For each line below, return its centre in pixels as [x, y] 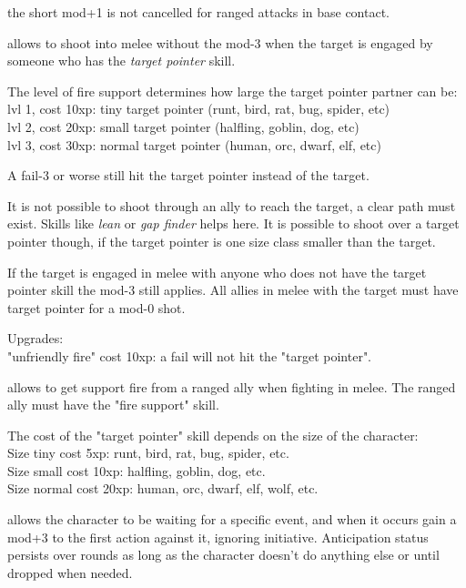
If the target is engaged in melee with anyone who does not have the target [217, 272]
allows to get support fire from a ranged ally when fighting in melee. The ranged [232, 386]
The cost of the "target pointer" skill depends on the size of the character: [213, 435]
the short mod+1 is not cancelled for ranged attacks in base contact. [199, 12]
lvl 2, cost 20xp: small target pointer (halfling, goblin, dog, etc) [183, 126]
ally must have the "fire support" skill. [113, 405]
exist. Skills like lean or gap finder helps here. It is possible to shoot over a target [233, 223]
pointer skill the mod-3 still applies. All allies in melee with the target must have [233, 290]
